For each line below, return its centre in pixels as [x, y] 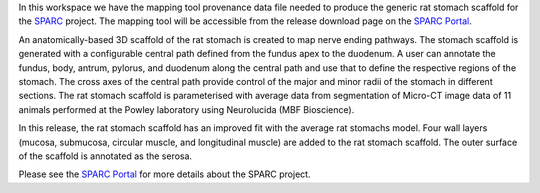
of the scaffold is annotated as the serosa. [105, 156]
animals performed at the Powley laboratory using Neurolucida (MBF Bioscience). [186, 109]
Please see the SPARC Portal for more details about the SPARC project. [164, 174]
